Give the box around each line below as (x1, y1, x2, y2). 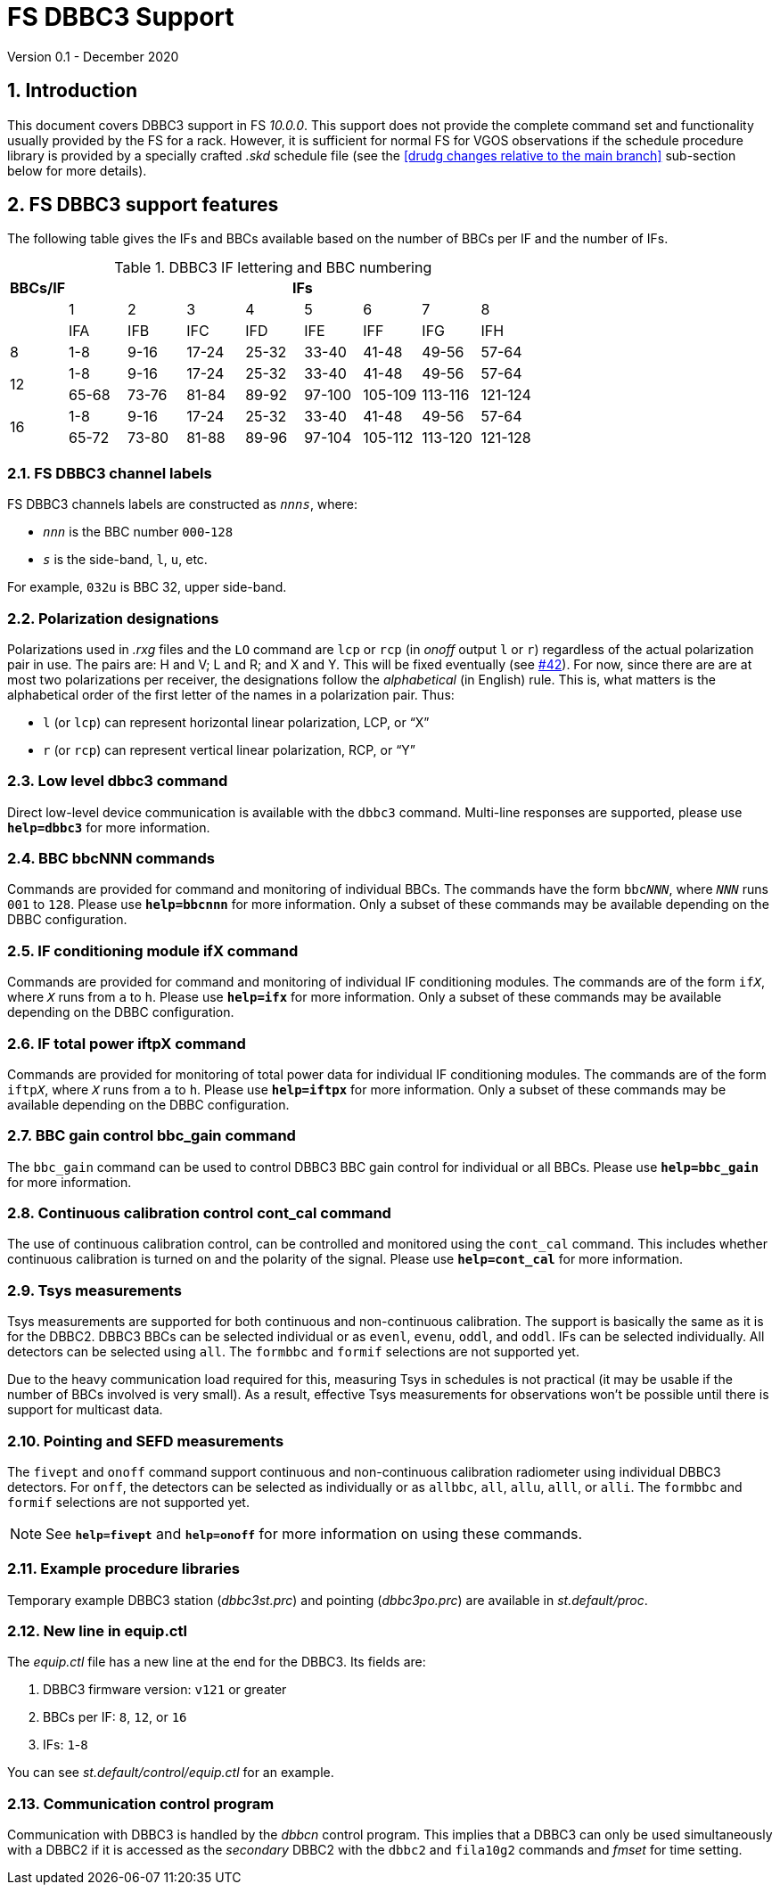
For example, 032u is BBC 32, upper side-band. (7, 579, 287, 595)
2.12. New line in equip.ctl (7, 1622, 187, 1641)
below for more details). (7, 162, 147, 178)
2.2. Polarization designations (7, 609, 219, 627)
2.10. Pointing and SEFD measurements (7, 1431, 284, 1450)
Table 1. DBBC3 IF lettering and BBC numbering (114, 258, 432, 277)
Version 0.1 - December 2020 (7, 48, 179, 64)
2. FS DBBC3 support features (7, 193, 279, 217)
